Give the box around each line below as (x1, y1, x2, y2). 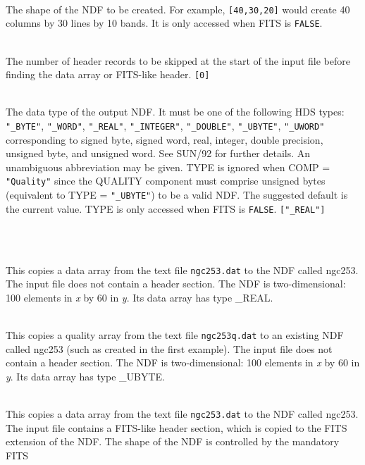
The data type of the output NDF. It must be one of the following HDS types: (6, 104, 345, 119)
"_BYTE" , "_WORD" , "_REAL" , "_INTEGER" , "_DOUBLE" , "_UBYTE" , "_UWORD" (6, 118, 325, 132)
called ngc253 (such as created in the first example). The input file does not (6, 341, 333, 356)
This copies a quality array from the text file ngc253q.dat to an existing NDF (6, 327, 344, 342)
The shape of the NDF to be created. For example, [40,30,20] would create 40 (6, 1, 350, 16)
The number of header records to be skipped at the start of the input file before (6, 53, 350, 68)
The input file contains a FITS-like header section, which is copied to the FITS (6, 420, 347, 435)
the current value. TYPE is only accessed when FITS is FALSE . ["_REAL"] (6, 201, 326, 216)
